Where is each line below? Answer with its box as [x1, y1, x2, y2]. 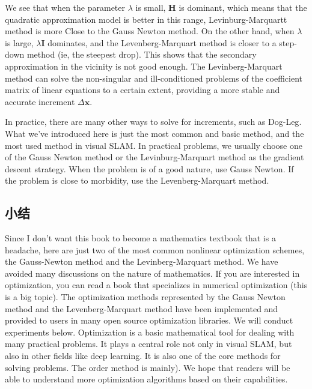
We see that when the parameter [5, 1, 126, 13]
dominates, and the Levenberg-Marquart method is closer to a [47, 36, 277, 49]
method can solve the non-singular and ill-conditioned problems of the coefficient [5, 71, 302, 84]
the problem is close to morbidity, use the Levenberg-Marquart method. [5, 174, 269, 187]
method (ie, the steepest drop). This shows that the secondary [26, 48, 257, 61]
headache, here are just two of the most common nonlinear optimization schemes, [5, 243, 305, 256]
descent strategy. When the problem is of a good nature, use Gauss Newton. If [5, 162, 294, 175]
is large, [5, 36, 34, 49]
